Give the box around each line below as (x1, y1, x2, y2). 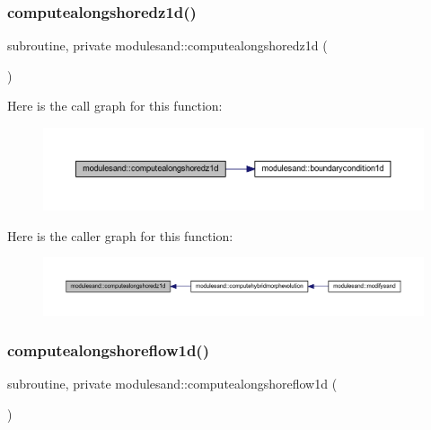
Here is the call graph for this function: (7, 96, 223, 115)
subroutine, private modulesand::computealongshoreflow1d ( (7, 374, 338, 393)
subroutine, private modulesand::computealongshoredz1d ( (7, 36, 328, 55)
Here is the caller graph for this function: (7, 226, 233, 245)
